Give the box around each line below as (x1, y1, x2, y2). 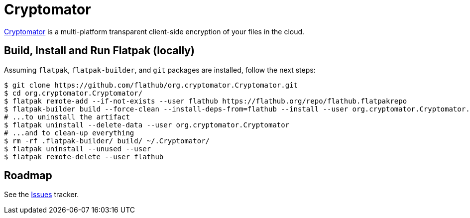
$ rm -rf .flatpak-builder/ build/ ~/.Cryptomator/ (4, 136, 210, 145)
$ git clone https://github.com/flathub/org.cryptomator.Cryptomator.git (4, 81, 298, 89)
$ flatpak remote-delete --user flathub (4, 152, 164, 161)
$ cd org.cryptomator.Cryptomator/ (4, 89, 143, 97)
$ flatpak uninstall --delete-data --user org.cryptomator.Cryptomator (4, 120, 290, 129)
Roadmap (4, 169, 52, 182)
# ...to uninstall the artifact (4, 112, 130, 121)
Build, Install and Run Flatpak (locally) (4, 44, 195, 57)
